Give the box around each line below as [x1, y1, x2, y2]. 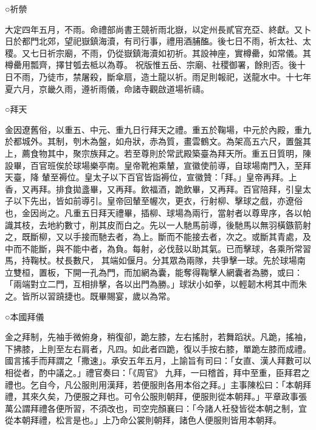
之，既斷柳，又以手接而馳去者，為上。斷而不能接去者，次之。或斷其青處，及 [5, 230, 311, 243]
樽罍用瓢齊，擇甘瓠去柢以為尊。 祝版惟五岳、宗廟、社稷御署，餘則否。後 [5, 58, 297, 71]
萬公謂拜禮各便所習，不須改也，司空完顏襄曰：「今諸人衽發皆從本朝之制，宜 [5, 401, 307, 414]
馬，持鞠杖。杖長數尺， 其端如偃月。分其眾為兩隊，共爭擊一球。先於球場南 [5, 254, 306, 267]
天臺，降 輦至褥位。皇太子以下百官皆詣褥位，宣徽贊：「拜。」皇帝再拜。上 [5, 171, 297, 183]
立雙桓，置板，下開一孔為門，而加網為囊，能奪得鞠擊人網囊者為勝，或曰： [5, 265, 303, 278]
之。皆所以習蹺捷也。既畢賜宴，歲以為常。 [5, 290, 175, 302]
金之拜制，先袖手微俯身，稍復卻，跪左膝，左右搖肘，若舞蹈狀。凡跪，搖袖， [5, 330, 311, 343]
